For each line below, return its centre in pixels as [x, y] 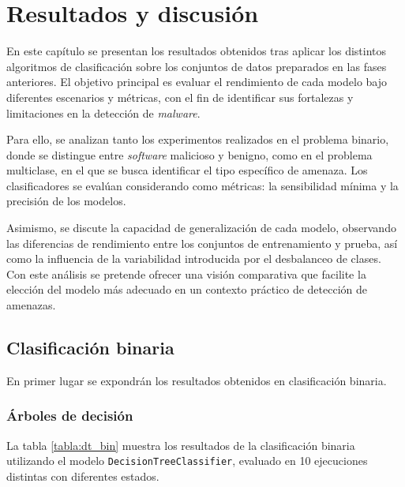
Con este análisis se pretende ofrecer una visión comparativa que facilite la [186, 273]
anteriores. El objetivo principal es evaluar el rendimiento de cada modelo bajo [197, 82]
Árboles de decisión [70, 416]
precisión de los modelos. [66, 201]
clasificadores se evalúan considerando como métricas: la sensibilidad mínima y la [202, 185]
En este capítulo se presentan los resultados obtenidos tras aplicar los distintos [197, 51]
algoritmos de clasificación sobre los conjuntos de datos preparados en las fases [197, 66]
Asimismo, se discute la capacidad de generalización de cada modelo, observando [201, 228]
